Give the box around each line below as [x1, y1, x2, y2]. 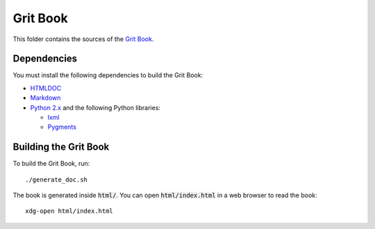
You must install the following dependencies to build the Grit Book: [12, 71, 203, 79]
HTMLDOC [30, 84, 62, 92]
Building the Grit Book [12, 141, 110, 153]
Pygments [47, 123, 76, 132]
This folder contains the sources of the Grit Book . [12, 35, 154, 43]
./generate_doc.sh [25, 175, 88, 184]
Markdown [30, 94, 61, 102]
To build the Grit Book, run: [12, 159, 90, 168]
